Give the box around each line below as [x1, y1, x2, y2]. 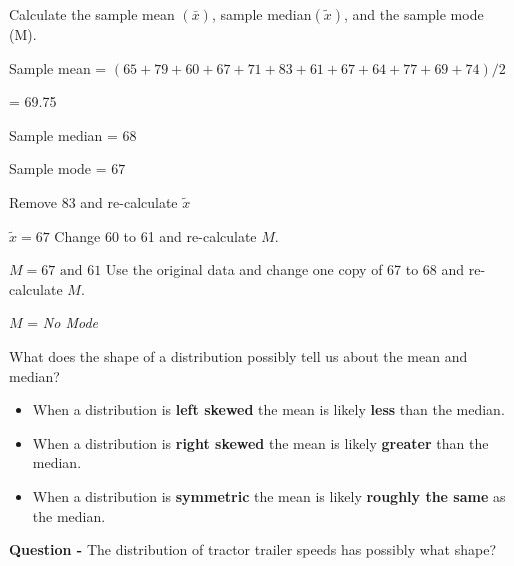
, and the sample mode [343, 4, 484, 24]
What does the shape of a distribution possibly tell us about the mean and [9, 345, 468, 366]
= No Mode [27, 312, 98, 333]
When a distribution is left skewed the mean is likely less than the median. [32, 399, 505, 420]
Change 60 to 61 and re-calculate [54, 225, 257, 246]
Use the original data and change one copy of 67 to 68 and [105, 259, 465, 280]
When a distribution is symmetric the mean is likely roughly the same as [32, 485, 506, 506]
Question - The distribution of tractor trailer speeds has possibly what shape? [9, 539, 496, 560]
